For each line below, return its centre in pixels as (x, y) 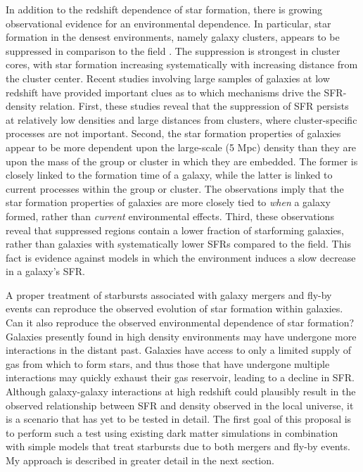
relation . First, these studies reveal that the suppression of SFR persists (194, 106)
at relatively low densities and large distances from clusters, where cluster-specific (181, 119)
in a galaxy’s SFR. (45, 271)
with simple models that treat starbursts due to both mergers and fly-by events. (178, 446)
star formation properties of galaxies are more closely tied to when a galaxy (168, 202)
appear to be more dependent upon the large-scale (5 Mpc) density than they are (181, 147)
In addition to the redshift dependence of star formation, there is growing (164, 9)
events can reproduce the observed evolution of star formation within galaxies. (174, 308)
